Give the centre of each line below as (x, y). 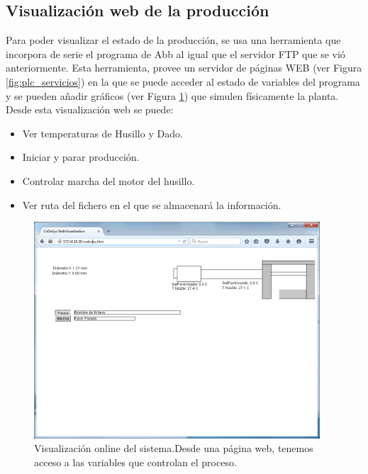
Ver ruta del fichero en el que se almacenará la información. (152, 204)
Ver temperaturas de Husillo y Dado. (102, 133)
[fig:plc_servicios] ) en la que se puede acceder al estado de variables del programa (183, 81)
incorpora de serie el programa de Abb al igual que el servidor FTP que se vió (175, 53)
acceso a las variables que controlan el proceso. (135, 462)
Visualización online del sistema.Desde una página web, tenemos (174, 448)
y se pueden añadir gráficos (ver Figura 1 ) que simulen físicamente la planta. (172, 95)
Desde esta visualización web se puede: (90, 109)
